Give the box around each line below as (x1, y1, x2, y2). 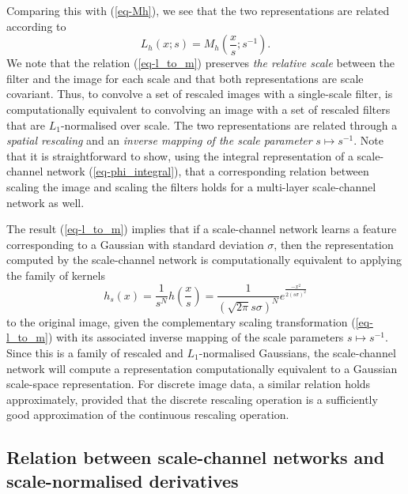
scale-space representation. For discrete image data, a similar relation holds (6, 375, 371, 392)
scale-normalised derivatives (6, 468, 239, 492)
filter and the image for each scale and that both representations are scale (6, 70, 364, 86)
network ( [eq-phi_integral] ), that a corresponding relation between (46, 163, 369, 179)
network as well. (6, 194, 85, 210)
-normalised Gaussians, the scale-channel (198, 344, 396, 360)
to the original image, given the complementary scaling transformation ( (6, 313, 356, 330)
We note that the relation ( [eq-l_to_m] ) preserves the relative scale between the (6, 55, 395, 71)
